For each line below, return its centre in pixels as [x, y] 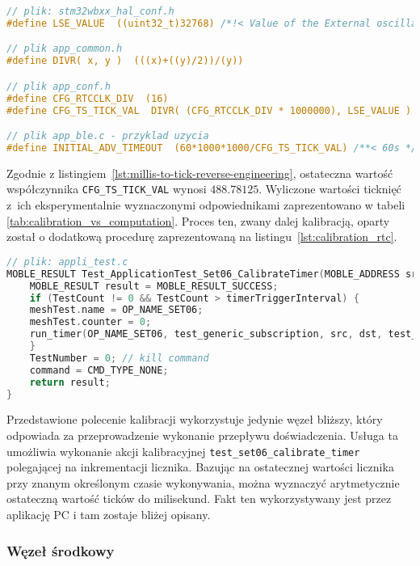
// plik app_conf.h [59, 86]
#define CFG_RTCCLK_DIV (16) [88, 98]
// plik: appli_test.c [67, 262]
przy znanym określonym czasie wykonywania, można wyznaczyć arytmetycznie [203, 482]
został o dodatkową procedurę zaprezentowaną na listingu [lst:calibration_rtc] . [202, 237]
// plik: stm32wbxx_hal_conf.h [90, 11]
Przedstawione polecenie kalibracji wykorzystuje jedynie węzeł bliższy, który [195, 419]
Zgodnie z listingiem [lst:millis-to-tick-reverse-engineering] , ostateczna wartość [200, 173]
